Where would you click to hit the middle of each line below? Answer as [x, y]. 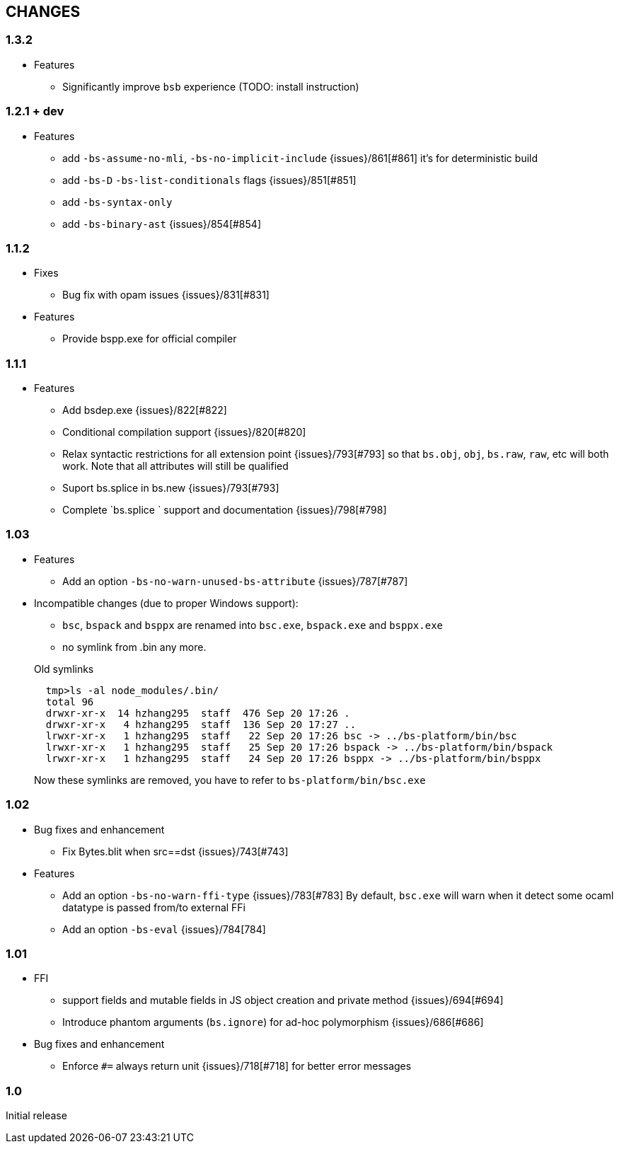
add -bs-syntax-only [117, 202]
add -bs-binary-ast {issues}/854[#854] [162, 224]
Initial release [36, 1116]
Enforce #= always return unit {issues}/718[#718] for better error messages [237, 1066]
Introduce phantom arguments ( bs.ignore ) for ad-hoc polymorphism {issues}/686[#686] [273, 1022]
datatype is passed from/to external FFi [154, 907]
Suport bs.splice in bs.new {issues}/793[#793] [171, 488]
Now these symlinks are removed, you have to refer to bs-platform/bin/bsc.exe [230, 780]
